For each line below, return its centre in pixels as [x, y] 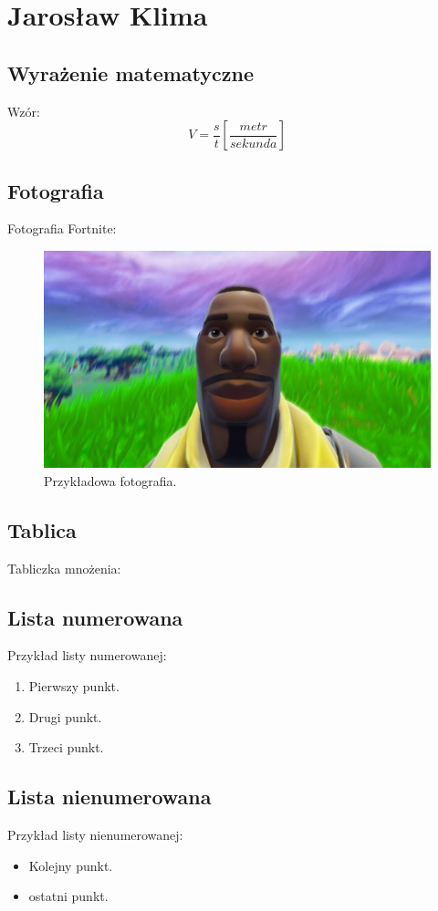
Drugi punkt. [65, 716]
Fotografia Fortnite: [62, 228]
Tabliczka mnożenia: [64, 568]
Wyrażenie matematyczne [130, 72]
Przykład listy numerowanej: [87, 655]
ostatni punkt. [68, 896]
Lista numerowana [95, 617]
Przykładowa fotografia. [110, 480]
